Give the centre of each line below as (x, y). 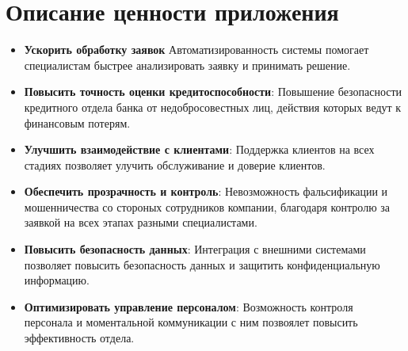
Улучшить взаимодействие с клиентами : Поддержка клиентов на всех (199, 149)
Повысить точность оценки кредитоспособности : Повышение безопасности (213, 92)
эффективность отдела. (79, 338)
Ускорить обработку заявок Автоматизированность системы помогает (196, 50)
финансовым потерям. (77, 122)
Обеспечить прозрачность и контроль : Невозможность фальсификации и (206, 191)
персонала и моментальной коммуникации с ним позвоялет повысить (191, 322)
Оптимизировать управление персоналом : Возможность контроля (189, 306)
